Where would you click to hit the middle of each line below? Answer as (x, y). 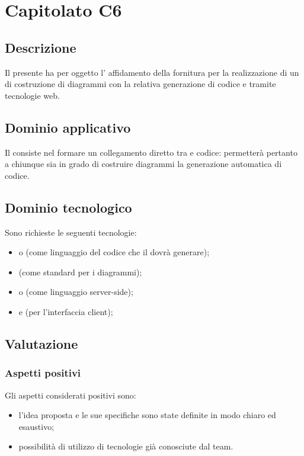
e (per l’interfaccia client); (66, 311)
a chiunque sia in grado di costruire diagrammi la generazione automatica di (143, 164)
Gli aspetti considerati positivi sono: (71, 395)
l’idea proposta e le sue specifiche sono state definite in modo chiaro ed (147, 415)
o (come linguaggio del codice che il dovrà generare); (114, 252)
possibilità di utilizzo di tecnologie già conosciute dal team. (126, 446)
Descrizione (41, 47)
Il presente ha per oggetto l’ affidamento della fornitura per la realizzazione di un (152, 72)
